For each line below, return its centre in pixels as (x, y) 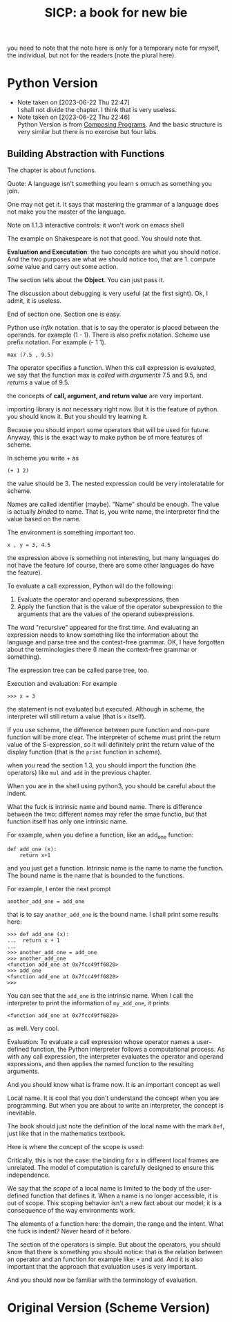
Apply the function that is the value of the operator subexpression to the (120, 606)
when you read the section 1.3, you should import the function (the (102, 765)
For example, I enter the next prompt (59, 888)
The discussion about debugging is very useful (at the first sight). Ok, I (108, 293)
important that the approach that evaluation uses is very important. (102, 1266)
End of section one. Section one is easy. (64, 314)
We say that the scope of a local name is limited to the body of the (101, 1188)
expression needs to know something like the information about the (103, 635)
